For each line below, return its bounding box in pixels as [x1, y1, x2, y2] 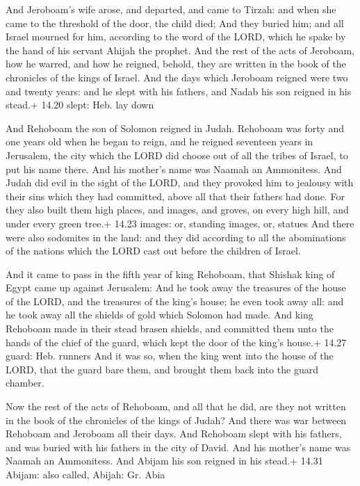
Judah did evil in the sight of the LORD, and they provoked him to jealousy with [6, 175, 354, 190]
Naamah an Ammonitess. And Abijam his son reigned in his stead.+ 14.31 [6, 453, 323, 468]
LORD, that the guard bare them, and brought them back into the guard [6, 362, 318, 376]
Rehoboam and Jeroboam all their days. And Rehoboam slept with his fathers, [6, 426, 342, 441]
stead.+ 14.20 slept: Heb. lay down [6, 97, 154, 112]
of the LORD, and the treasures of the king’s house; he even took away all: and [6, 293, 344, 308]
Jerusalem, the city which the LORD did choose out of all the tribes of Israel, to [6, 147, 348, 162]
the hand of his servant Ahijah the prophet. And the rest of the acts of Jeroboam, [6, 42, 354, 57]
